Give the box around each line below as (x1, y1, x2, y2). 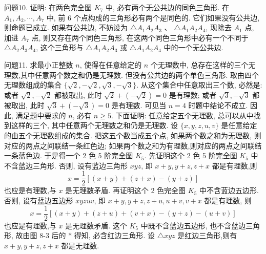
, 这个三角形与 (36, 42, 84, 53)
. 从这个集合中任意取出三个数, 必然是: (136, 79, 262, 90)
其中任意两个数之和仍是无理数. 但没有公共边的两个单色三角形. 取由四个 (20, 69, 259, 80)
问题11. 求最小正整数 (4, 59, 73, 70)
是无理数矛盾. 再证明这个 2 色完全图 (65, 185, 186, 196)
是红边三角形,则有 (177, 230, 237, 241)
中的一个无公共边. (163, 42, 223, 53)
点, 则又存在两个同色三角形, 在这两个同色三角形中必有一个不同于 (31, 32, 249, 43)
